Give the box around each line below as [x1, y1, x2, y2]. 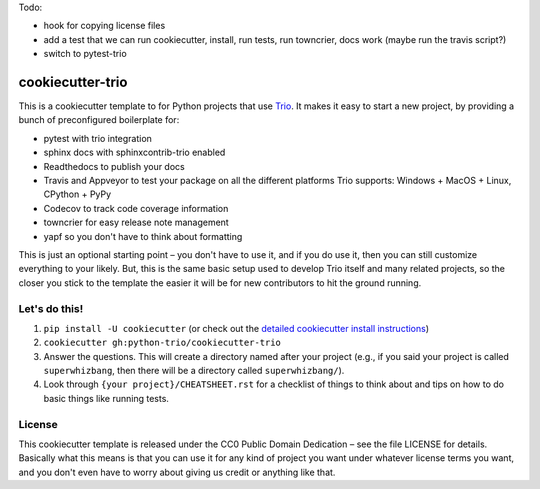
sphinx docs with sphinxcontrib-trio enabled [43, 146, 226, 159]
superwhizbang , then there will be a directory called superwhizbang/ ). [43, 365, 345, 377]
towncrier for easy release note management [43, 216, 229, 229]
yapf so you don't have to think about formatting [43, 230, 243, 242]
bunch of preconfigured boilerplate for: [18, 114, 180, 126]
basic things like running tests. [43, 392, 170, 404]
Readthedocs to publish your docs [43, 160, 185, 172]
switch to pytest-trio [43, 48, 127, 60]
